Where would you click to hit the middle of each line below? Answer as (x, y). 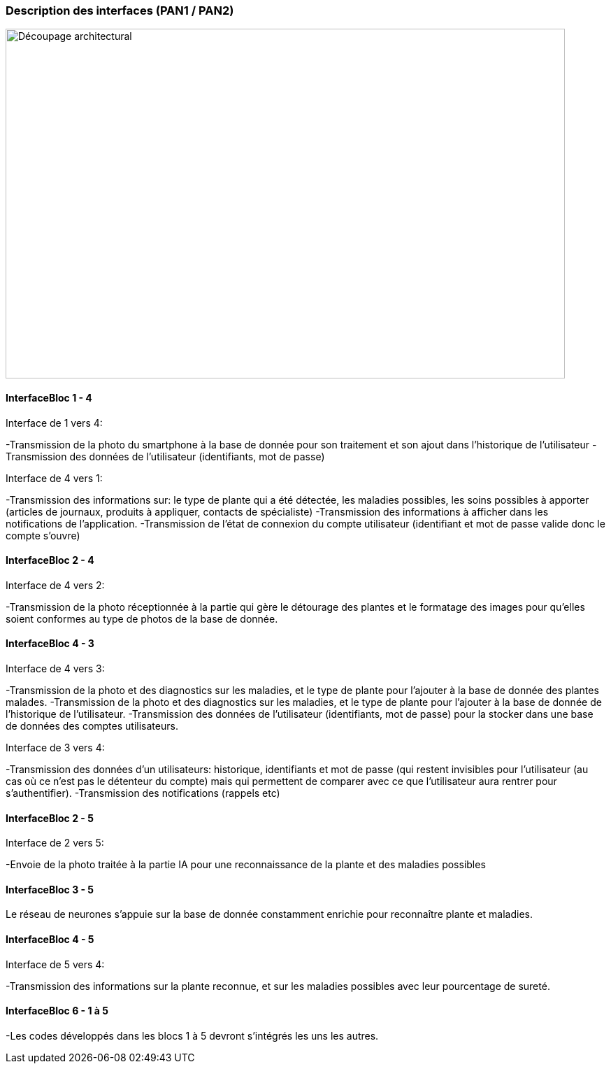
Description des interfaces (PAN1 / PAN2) (120, 10)
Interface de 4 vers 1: (54, 478)
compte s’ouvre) (43, 535)
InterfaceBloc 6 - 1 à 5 (57, 1011)
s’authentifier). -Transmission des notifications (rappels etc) (143, 793)
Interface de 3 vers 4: (55, 748)
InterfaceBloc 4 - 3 (50, 644)
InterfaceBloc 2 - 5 (50, 818)
